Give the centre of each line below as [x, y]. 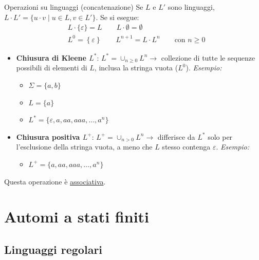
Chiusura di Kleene [51, 57]
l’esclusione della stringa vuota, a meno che [84, 147]
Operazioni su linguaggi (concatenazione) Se [74, 7]
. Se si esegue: [117, 17]
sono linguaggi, [191, 7]
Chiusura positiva [48, 136]
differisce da [176, 136]
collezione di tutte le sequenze [208, 57]
